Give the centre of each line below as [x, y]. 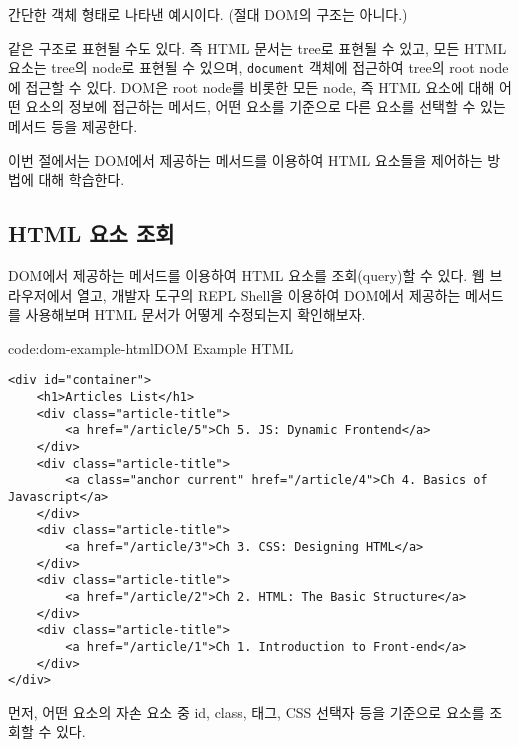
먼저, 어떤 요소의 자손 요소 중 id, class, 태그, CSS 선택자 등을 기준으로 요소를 [246, 711]
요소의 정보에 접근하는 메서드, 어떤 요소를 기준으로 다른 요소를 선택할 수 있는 [265, 106]
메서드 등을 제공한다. [73, 126]
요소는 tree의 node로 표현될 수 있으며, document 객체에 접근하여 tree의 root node [258, 67]
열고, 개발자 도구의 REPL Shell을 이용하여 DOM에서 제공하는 [269, 294]
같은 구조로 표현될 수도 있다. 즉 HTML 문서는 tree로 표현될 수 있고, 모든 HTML [257, 47]
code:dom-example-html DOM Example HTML [151, 347]
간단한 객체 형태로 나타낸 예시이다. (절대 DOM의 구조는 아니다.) [208, 14]
